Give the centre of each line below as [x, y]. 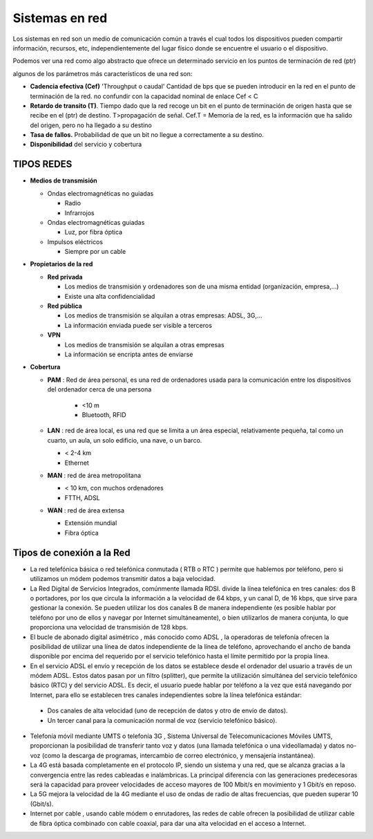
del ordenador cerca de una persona [99, 389]
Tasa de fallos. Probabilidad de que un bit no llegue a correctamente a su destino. [147, 135]
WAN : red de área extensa [86, 510]
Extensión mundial [91, 523]
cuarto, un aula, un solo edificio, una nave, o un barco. [125, 440]
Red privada [65, 277]
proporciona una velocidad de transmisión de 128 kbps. [109, 627]
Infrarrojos [79, 213]
